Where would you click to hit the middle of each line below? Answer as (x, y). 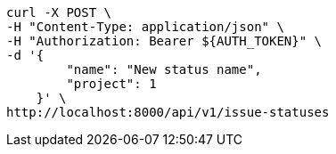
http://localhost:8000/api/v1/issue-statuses (168, 112)
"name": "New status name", (164, 69)
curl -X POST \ (59, 12)
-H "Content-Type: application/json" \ (145, 27)
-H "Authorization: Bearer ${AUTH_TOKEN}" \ (164, 41)
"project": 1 (111, 84)
